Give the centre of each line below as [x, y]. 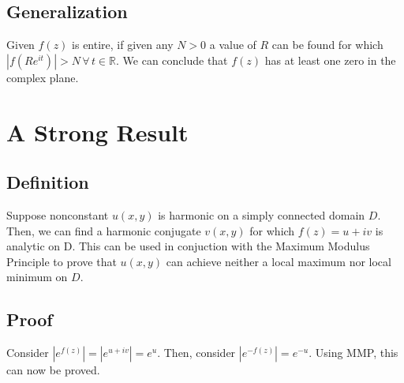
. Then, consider [196, 353]
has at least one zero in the [330, 60]
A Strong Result [97, 131]
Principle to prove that [62, 261]
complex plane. [43, 77]
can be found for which [327, 45]
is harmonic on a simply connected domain [262, 214]
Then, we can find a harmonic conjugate [104, 230]
